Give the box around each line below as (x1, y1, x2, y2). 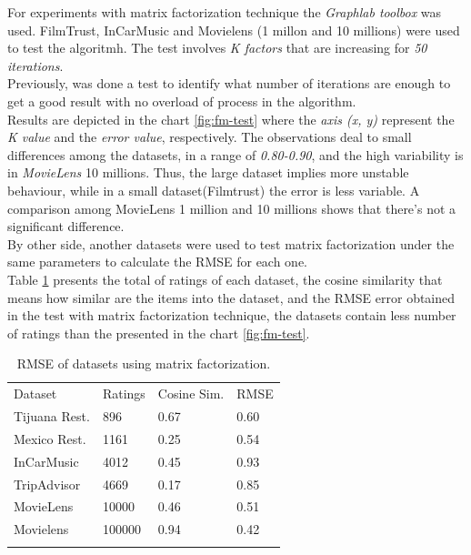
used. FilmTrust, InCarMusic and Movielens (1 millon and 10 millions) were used (7, 20, 460, 39)
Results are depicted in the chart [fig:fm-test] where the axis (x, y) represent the (7, 109, 455, 128)
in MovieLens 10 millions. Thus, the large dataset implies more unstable (7, 163, 409, 182)
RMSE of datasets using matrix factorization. (16, 354, 271, 373)
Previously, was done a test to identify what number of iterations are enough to (7, 74, 451, 93)
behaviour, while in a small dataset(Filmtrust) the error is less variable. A (7, 180, 420, 199)
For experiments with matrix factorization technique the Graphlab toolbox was (7, 3, 442, 21)
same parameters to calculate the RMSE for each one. (7, 252, 308, 271)
